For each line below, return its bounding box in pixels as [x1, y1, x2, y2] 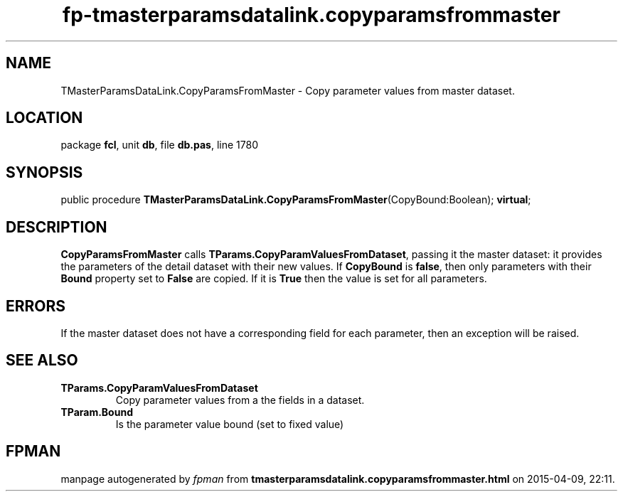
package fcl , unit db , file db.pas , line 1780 [60, 139, 258, 151]
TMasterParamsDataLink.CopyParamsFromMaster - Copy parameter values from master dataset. [60, 84, 515, 97]
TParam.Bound [60, 405, 133, 418]
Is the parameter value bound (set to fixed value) [115, 417, 344, 430]
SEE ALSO [6, 351, 78, 370]
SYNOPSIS [6, 163, 83, 181]
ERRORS [6, 296, 66, 315]
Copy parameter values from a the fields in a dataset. [115, 393, 365, 406]
